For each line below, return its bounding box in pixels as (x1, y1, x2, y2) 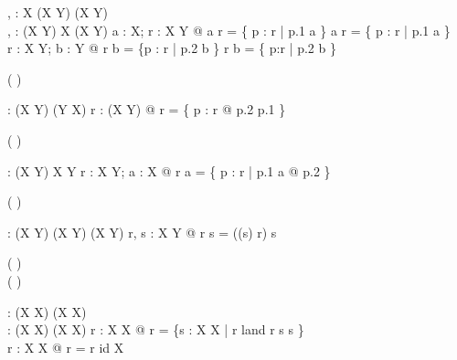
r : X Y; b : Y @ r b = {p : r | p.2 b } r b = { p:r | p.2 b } (7, 38, 336, 58)
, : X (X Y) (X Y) (7, 3, 109, 21)
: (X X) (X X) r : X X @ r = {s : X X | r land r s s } (7, 320, 304, 339)
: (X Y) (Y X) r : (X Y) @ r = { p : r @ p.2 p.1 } (7, 100, 286, 119)
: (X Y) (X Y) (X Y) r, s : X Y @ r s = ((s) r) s (7, 222, 277, 241)
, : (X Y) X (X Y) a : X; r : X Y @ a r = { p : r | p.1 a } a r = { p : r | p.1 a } (7, 20, 451, 39)
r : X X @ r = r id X (7, 337, 124, 356)
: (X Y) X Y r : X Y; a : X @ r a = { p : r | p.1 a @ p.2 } (7, 161, 331, 180)
